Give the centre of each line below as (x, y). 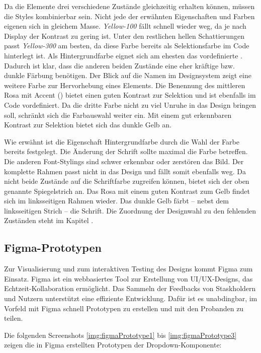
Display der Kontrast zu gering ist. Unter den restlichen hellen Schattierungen (124, 36)
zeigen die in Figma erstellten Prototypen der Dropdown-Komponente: (113, 345)
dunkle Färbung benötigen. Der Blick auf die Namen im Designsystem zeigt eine (128, 75)
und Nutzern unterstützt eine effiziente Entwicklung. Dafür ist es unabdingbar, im (131, 298)
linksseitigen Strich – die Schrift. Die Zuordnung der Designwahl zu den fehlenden (130, 210)
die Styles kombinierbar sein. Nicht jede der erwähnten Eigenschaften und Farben (129, 16)
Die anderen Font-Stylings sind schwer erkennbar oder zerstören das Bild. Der (124, 161)
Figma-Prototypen (53, 248)
